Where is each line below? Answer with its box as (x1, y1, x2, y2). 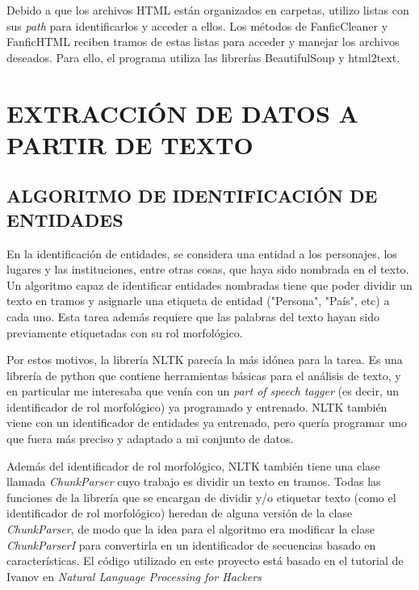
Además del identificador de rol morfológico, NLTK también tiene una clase (6, 457, 380, 474)
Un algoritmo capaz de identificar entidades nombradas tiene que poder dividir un (6, 276, 413, 293)
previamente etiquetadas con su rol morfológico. (6, 324, 243, 341)
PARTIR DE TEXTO (6, 128, 253, 161)
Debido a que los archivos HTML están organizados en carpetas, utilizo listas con (6, 2, 409, 18)
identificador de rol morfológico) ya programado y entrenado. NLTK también (6, 398, 388, 415)
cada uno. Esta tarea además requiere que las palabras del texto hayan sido (6, 308, 379, 324)
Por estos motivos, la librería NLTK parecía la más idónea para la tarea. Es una (6, 351, 403, 368)
